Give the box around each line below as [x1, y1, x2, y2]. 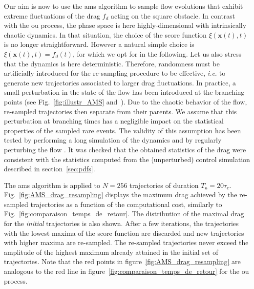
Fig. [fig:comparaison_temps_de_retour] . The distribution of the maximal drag [4, 208, 244, 219]
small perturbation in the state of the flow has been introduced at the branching [4, 87, 245, 97]
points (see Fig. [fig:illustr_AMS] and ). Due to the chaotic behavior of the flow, [4, 96, 247, 106]
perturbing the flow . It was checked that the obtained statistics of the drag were [4, 144, 246, 154]
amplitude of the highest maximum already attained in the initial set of [4, 247, 218, 257]
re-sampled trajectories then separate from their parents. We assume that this [4, 106, 237, 116]
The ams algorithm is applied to [4, 180, 100, 190]
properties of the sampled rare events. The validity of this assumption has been [4, 125, 241, 135]
